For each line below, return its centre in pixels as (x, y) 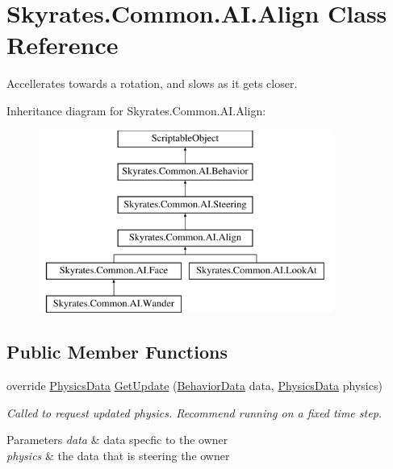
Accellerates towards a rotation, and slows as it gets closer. (152, 83)
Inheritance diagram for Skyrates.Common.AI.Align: (136, 110)
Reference (63, 45)
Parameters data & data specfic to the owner (117, 440)
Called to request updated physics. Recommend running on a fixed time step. (194, 412)
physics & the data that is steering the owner (118, 455)
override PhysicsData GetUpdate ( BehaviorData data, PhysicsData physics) (194, 386)
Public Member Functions (117, 352)
